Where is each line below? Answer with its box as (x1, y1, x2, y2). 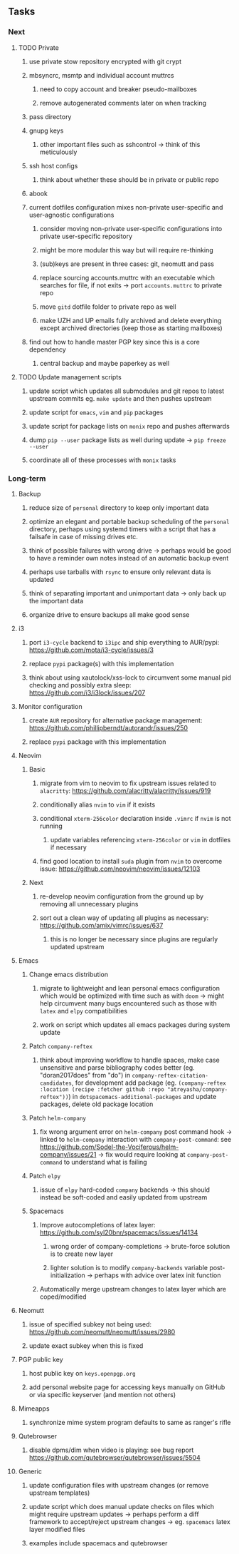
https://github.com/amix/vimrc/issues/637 (39, 921, 164, 929)
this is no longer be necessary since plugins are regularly (50, 934, 218, 944)
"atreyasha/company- (166, 1085, 228, 1093)
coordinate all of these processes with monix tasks (28, 456, 176, 464)
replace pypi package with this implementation (28, 737, 166, 746)
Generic (18, 1467, 42, 1476)
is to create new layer (50, 1249, 114, 1258)
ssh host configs (28, 161, 78, 170)
